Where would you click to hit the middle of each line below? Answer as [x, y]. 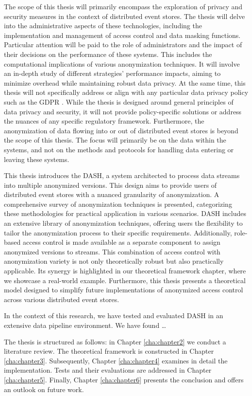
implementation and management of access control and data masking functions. [122, 35]
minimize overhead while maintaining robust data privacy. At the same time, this [125, 82]
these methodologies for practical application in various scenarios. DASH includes [125, 213]
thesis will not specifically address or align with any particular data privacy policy [126, 92]
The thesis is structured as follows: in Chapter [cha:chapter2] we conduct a [115, 341]
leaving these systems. [37, 159]
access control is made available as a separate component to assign [121, 242]
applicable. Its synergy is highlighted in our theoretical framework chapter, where [125, 271]
